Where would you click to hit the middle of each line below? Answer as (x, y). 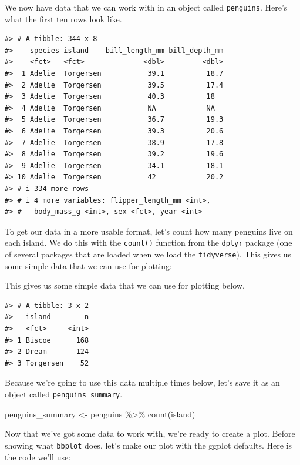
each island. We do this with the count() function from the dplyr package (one (149, 242)
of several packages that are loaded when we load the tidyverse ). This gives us (148, 254)
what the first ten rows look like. (63, 19)
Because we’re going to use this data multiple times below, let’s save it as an (142, 382)
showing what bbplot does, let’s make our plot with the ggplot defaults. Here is (149, 445)
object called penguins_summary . (64, 394)
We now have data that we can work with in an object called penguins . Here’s (146, 7)
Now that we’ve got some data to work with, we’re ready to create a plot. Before (150, 434)
